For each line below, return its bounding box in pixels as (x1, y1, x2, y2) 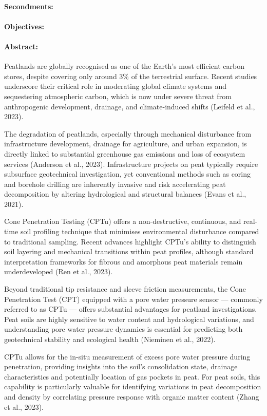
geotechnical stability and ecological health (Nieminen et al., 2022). (4, 334, 216, 345)
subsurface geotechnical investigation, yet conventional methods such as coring (4, 168, 251, 179)
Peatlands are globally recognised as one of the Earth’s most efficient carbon (4, 61, 244, 71)
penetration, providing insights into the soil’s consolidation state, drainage (4, 361, 238, 372)
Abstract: (4, 41, 39, 51)
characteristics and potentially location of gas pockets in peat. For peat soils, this (4, 371, 260, 382)
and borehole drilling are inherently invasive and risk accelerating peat (4, 178, 226, 189)
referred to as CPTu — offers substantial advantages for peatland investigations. (4, 304, 257, 314)
